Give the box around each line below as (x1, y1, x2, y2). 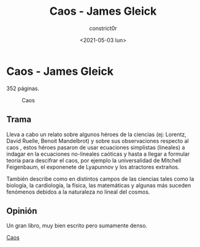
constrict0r (88, 25, 118, 32)
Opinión (6, 205, 37, 216)
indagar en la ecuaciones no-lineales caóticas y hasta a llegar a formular (6, 150, 190, 158)
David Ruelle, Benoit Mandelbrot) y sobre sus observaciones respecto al (6, 137, 189, 145)
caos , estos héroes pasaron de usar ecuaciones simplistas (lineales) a (6, 143, 185, 151)
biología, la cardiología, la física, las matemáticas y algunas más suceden (6, 181, 191, 189)
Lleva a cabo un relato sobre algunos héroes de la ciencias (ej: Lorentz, (6, 131, 187, 138)
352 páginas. (6, 85, 40, 92)
